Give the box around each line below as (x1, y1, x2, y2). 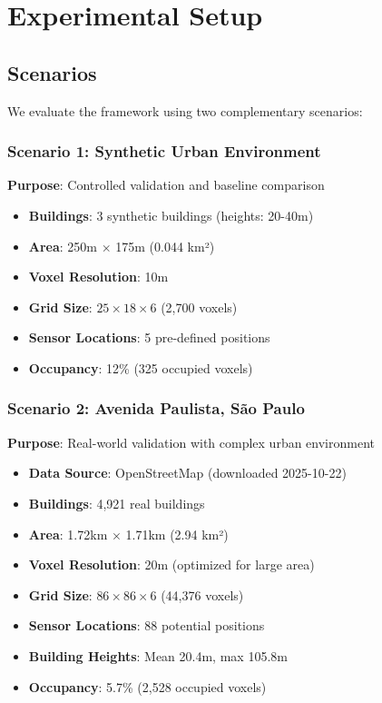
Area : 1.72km (28, 524, 108, 543)
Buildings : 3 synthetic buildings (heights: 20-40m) (28, 205, 314, 224)
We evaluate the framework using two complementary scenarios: (7, 101, 363, 120)
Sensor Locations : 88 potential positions (28, 616, 265, 635)
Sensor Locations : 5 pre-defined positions (28, 328, 270, 347)
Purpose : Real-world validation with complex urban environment (7, 432, 375, 451)
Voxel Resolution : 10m (28, 267, 169, 286)
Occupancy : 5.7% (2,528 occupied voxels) (28, 677, 267, 696)
